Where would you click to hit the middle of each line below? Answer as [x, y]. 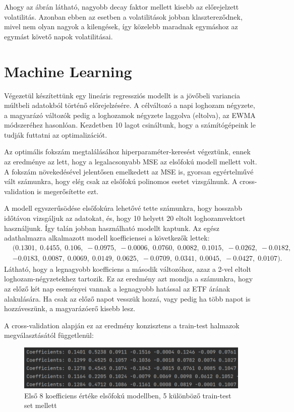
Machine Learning [68, 71]
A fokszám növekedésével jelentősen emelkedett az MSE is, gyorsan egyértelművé [129, 171]
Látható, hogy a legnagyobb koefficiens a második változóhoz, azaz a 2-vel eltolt [128, 269]
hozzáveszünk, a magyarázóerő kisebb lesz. [70, 308]
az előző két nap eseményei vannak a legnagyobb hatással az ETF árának [117, 289]
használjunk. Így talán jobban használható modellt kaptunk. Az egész [112, 228]
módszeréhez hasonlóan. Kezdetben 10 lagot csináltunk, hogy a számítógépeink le [130, 125]
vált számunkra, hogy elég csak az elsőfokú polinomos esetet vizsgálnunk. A [121, 181]
